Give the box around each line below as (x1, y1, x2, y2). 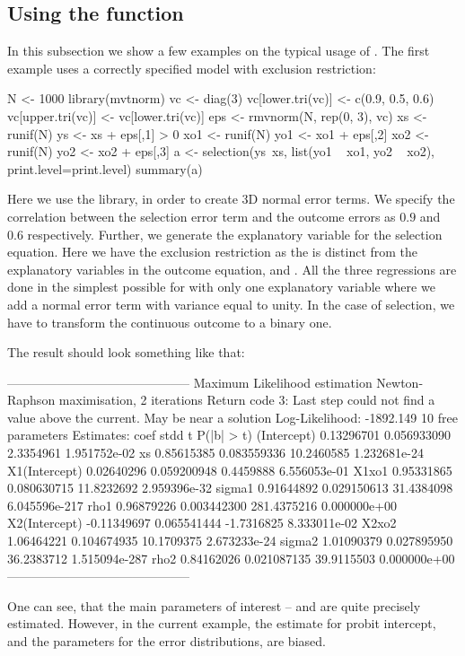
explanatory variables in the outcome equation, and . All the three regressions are (7, 259, 457, 278)
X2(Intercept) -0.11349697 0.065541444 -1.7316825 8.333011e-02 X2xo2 (7, 513, 397, 532)
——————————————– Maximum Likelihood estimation (7, 372, 373, 391)
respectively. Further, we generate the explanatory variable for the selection (27, 224, 443, 243)
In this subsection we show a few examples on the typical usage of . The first (7, 41, 430, 60)
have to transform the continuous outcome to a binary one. (7, 312, 332, 331)
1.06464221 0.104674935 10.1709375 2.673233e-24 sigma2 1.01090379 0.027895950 (7, 531, 453, 550)
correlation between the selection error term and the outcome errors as (7, 206, 396, 225)
